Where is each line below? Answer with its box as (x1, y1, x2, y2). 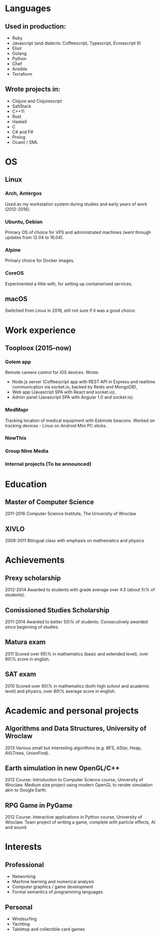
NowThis (5, 435, 27, 441)
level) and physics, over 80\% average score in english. (5, 688, 116, 694)
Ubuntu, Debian (5, 218, 43, 225)
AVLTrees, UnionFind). (5, 750, 50, 756)
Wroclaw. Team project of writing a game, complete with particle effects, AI (5, 819, 156, 825)
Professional (5, 860, 44, 869)
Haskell (12, 118, 27, 124)
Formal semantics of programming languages (12, 889, 103, 895)
